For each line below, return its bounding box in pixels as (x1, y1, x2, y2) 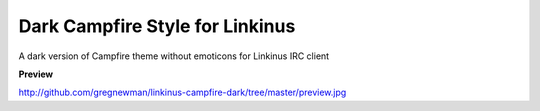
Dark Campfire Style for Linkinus (18, 15, 296, 37)
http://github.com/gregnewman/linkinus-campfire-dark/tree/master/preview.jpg (18, 86, 347, 99)
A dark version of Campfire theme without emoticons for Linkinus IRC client (18, 50, 330, 62)
